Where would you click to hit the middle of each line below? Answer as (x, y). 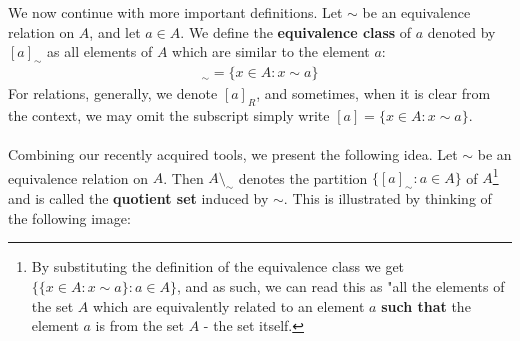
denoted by (461, 31)
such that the (426, 305)
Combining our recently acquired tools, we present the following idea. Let (233, 154)
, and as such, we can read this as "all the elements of (340, 286)
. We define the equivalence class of (296, 31)
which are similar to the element (271, 51)
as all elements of (100, 51)
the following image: (69, 217)
